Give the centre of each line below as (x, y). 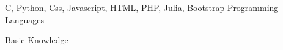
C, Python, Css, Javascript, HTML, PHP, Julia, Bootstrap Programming (142, 7)
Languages (25, 19)
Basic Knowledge (37, 40)
